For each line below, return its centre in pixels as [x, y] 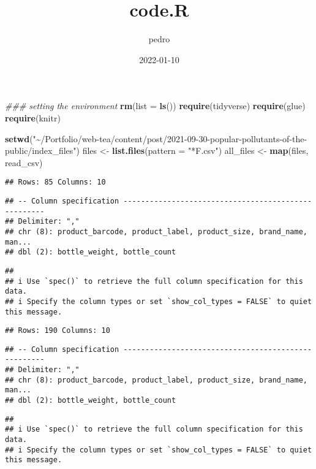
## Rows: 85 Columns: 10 [55, 182]
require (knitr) [33, 117]
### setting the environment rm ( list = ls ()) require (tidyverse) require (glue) [155, 106]
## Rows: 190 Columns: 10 [58, 331]
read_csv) [24, 162]
